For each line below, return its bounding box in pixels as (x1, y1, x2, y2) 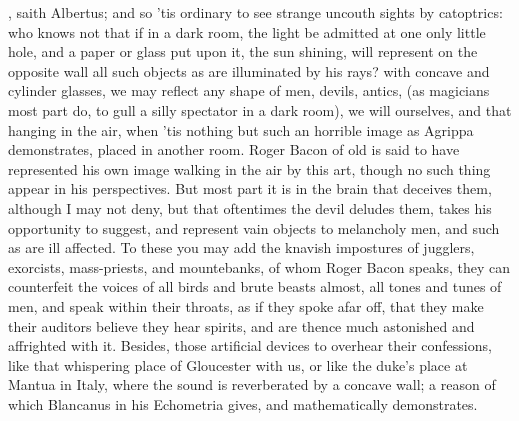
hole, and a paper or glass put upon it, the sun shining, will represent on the (8, 41, 478, 62)
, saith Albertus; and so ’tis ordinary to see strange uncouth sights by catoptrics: (8, 2, 503, 22)
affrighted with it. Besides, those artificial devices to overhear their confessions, (8, 335, 492, 356)
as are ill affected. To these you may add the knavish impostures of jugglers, (8, 237, 475, 258)
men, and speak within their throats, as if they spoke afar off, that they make (8, 295, 484, 316)
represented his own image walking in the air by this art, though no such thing (8, 158, 491, 179)
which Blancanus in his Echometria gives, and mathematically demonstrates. (8, 393, 478, 414)
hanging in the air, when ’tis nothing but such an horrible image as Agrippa (8, 119, 474, 140)
